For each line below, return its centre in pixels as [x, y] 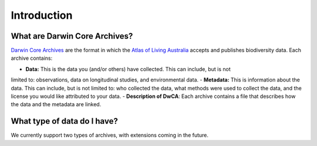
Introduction [42, 15]
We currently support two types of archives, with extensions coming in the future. [109, 135]
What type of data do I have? [65, 121]
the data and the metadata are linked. [56, 104]
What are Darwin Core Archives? [72, 36]
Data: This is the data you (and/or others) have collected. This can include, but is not [128, 69]
